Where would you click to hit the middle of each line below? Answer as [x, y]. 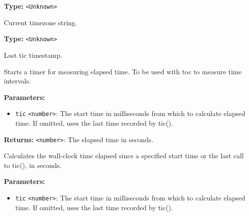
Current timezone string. [41, 22]
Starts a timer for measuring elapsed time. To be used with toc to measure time [123, 71]
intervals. [17, 81]
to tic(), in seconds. [33, 165]
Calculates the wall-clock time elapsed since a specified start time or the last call [124, 156]
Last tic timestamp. [33, 55]
